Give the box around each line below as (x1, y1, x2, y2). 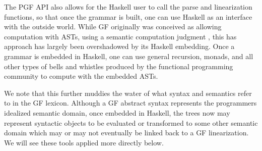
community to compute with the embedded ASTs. (4, 71, 158, 81)
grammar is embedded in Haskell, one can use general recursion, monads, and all (4, 51, 253, 61)
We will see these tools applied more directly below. (4, 137, 164, 147)
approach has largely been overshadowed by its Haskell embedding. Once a (4, 41, 235, 52)
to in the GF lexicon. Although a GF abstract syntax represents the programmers (4, 97, 257, 108)
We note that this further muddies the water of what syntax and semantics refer (4, 87, 252, 98)
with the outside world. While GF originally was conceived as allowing (4, 21, 222, 32)
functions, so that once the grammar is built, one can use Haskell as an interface (4, 11, 252, 22)
